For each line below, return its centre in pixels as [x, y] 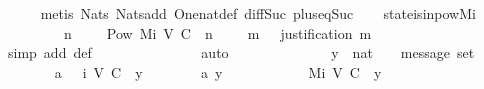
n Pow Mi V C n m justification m [217, 32]
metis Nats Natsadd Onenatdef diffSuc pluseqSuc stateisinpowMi [258, 13]
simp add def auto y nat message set [241, 52]
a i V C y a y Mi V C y [218, 71]
